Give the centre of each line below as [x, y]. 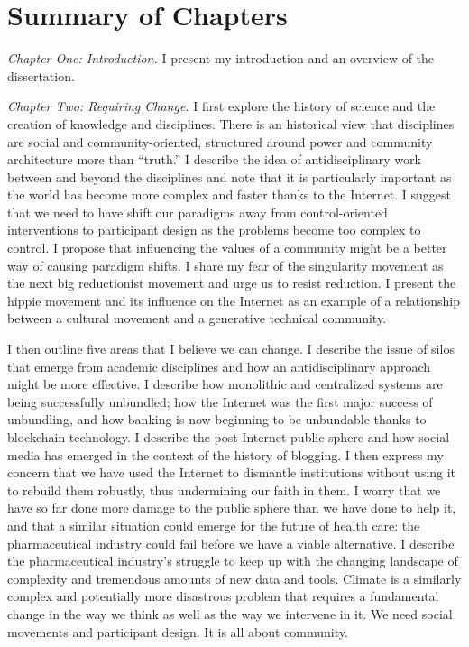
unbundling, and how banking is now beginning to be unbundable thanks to [217, 419]
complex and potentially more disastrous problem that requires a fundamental [223, 596]
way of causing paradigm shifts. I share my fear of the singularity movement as [225, 265]
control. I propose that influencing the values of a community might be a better [227, 248]
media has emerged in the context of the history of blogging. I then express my [225, 454]
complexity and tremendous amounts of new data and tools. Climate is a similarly [234, 578]
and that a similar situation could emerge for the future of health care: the [214, 525]
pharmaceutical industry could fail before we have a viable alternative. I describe [231, 543]
